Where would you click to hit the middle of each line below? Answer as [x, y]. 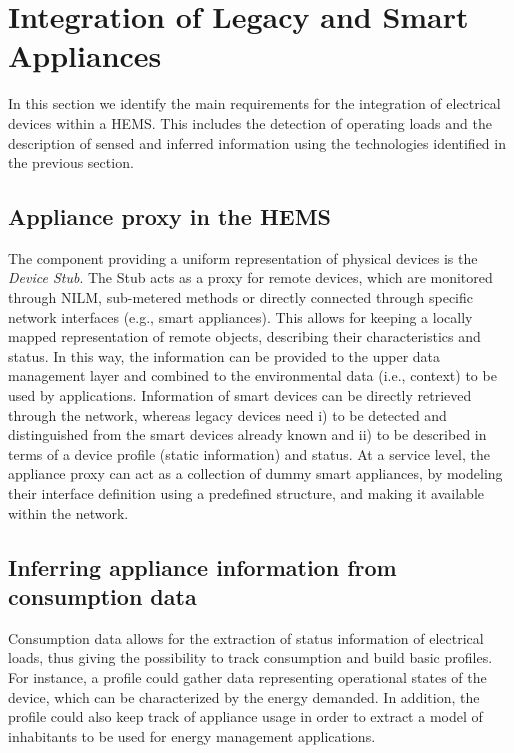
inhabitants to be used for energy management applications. [192, 735]
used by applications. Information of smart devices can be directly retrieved [240, 395]
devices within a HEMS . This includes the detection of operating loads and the [250, 122]
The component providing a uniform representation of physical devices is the [243, 257]
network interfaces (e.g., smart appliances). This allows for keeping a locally [240, 316]
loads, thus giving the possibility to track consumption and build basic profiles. [250, 657]
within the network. [68, 512]
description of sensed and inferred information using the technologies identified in [257, 142]
